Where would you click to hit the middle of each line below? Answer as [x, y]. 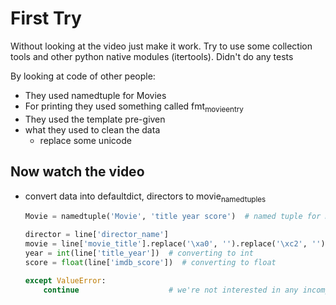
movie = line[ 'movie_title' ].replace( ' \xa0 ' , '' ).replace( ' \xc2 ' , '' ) [175, 244]
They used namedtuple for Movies [95, 95]
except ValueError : [65, 280]
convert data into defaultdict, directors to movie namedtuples [145, 197]
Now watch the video [77, 172]
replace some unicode [85, 140]
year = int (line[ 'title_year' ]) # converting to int [139, 253]
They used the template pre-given [95, 119]
